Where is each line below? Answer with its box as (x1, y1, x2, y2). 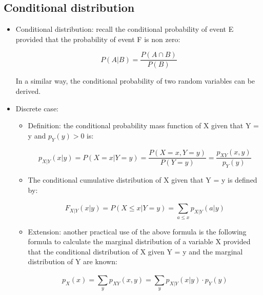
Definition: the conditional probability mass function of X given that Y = (28, 120, 259, 131)
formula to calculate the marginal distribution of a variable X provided (28, 236, 251, 247)
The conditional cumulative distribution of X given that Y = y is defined (28, 174, 257, 185)
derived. (15, 86, 41, 96)
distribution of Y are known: (28, 256, 118, 267)
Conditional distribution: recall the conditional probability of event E (15, 24, 234, 34)
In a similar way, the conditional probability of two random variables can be (15, 75, 255, 86)
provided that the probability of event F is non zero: (15, 33, 180, 44)
